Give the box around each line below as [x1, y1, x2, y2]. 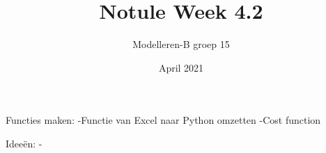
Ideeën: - [6, 136, 42, 150]
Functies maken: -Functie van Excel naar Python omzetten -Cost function [6, 113, 321, 127]
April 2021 [158, 60, 204, 74]
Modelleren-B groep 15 [132, 37, 230, 51]
